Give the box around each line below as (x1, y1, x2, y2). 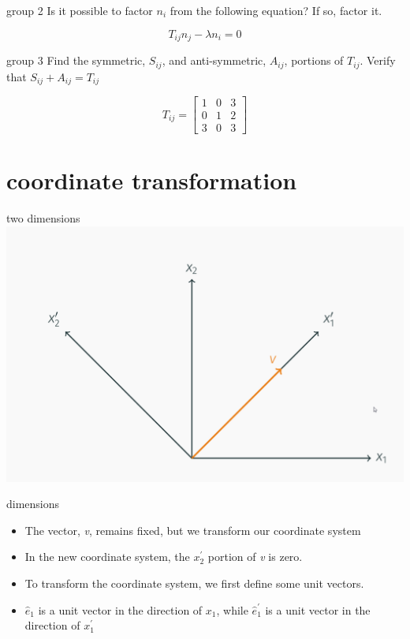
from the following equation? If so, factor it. (170, 2, 382, 18)
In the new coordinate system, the (24, 548, 190, 565)
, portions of (284, 52, 344, 69)
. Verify (360, 52, 396, 69)
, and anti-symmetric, (162, 52, 266, 69)
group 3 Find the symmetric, (6, 52, 146, 69)
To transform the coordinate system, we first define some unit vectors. (24, 575, 364, 591)
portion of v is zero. (207, 548, 303, 565)
